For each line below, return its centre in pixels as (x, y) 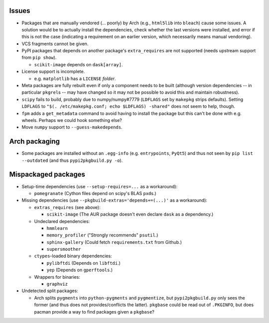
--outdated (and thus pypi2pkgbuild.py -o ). (72, 160)
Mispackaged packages (47, 174)
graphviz (57, 284)
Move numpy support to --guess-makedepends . (72, 127)
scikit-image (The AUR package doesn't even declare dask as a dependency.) (130, 215)
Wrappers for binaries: (57, 277)
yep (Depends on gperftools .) (80, 270)
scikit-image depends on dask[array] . (78, 64)
